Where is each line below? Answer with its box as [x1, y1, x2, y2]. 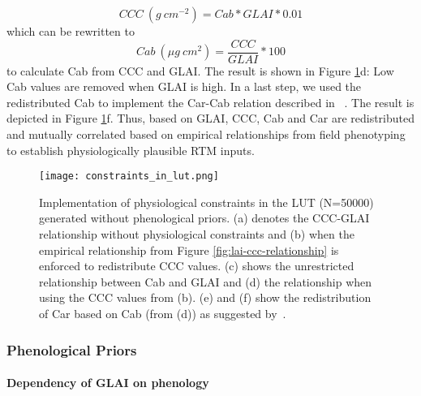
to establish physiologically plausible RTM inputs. [6, 141, 255, 158]
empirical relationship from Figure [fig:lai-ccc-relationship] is [39, 241, 339, 258]
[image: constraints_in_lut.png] [39, 170, 219, 183]
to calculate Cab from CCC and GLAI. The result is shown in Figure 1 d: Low [6, 62, 394, 79]
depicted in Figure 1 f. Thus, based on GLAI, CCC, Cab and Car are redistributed [6, 110, 415, 127]
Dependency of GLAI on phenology [6, 374, 209, 391]
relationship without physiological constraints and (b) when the [39, 226, 354, 243]
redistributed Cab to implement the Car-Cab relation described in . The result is [6, 93, 415, 110]
